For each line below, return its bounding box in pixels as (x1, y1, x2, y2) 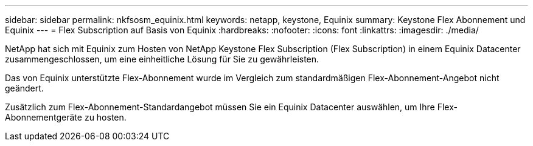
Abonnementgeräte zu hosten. (5, 112, 127, 122)
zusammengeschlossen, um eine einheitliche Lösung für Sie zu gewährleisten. (5, 54, 319, 64)
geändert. (5, 83, 44, 93)
